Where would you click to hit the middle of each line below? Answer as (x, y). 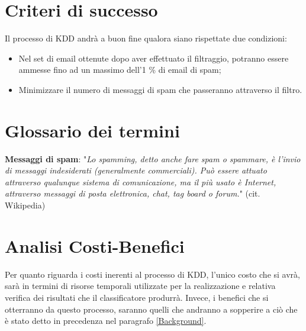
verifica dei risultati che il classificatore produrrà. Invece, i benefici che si (137, 297)
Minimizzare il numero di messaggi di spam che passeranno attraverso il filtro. (160, 89)
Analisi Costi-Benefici (95, 245)
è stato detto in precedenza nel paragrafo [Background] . (106, 321)
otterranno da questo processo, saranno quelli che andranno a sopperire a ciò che (151, 309)
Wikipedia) (25, 205)
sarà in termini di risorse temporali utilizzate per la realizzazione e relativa (140, 286)
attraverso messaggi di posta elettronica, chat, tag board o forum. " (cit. (133, 193)
